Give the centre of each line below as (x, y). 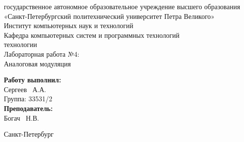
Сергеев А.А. (25, 89)
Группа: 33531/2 (28, 99)
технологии (21, 44)
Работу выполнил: (33, 80)
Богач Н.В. (22, 118)
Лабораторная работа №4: (42, 54)
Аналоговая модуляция (37, 63)
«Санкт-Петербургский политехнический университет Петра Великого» (109, 16)
